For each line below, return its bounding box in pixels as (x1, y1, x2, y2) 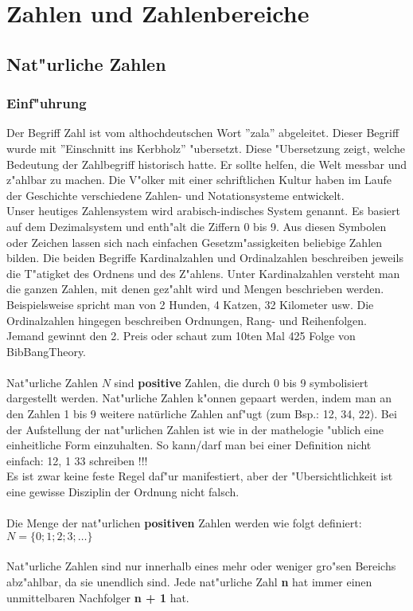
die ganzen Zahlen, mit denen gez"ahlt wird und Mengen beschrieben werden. (6, 280, 384, 297)
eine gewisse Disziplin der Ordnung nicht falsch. (6, 484, 240, 500)
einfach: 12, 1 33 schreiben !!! (6, 452, 148, 468)
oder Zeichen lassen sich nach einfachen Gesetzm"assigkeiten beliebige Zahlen (6, 233, 383, 250)
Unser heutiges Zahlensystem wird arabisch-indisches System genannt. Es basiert (6, 202, 400, 219)
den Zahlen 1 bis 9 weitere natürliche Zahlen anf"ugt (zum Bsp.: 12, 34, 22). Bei (6, 405, 397, 422)
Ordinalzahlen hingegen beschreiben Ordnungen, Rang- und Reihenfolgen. (6, 311, 367, 328)
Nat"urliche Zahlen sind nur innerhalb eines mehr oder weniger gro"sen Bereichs (6, 558, 396, 574)
